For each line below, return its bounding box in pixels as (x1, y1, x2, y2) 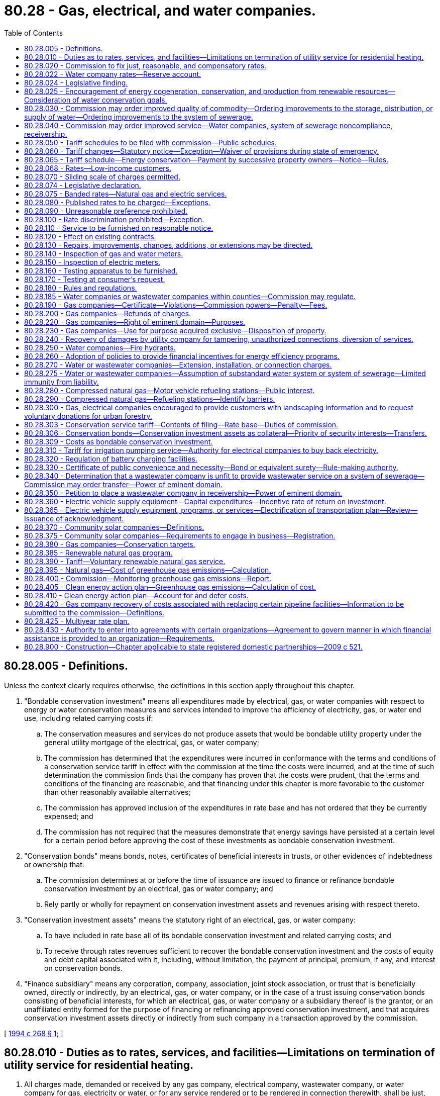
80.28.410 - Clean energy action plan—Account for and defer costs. (24, 591, 249, 600)
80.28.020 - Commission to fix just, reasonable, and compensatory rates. (24, 61, 267, 70)
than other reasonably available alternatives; (44, 787, 191, 796)
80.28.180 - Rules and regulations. (24, 283, 137, 292)
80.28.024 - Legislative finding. (24, 78, 128, 87)
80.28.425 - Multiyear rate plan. (24, 616, 130, 625)
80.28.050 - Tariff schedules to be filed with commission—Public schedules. (24, 138, 277, 147)
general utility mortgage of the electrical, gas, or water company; (44, 738, 259, 747)
